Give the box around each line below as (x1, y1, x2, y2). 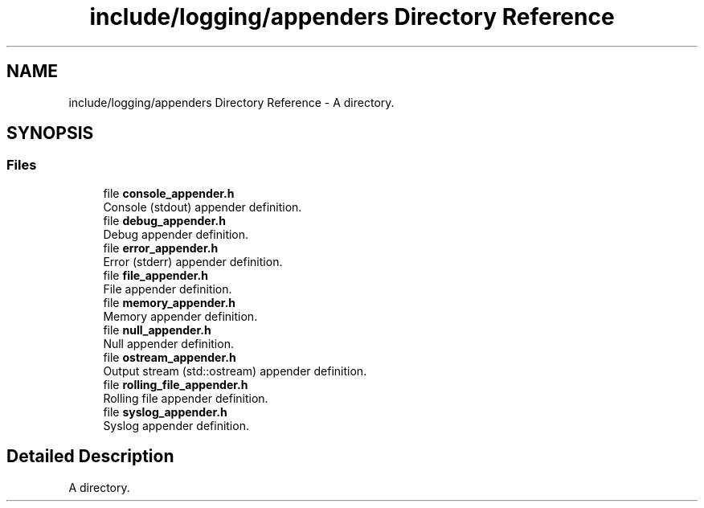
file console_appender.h (103, 186, 235, 200)
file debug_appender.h (103, 213, 226, 227)
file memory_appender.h (103, 295, 236, 309)
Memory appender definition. (103, 309, 258, 323)
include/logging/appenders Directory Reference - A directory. (68, 95, 395, 109)
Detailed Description (6, 446, 174, 467)
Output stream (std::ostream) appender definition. (103, 363, 367, 378)
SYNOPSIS (6, 123, 94, 144)
